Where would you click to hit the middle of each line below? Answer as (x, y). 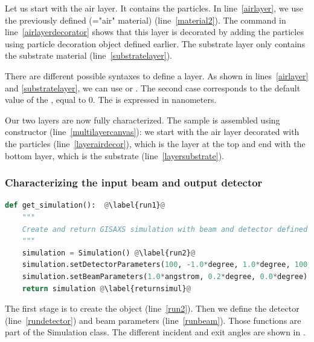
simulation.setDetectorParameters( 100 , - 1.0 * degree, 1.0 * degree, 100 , (167, 265)
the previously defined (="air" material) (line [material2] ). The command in (146, 20)
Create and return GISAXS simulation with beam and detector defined (165, 229)
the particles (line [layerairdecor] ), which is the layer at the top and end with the (155, 143)
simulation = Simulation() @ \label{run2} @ (109, 253)
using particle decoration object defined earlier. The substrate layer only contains (155, 43)
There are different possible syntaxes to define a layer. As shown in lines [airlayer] (157, 75)
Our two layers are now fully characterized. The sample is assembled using (143, 120)
